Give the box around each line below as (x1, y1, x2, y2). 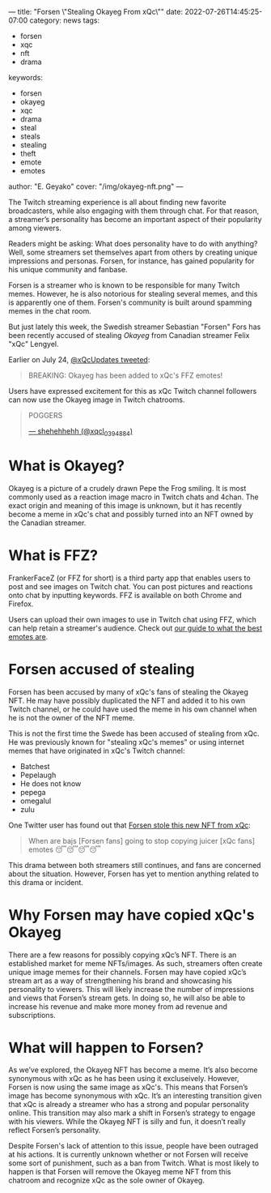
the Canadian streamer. (8, 518, 87, 528)
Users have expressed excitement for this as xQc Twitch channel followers (8, 387, 257, 396)
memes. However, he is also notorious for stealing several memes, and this (8, 289, 258, 298)
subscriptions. (8, 1010, 57, 1020)
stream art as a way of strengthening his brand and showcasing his (8, 976, 232, 986)
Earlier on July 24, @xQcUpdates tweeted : (8, 355, 150, 364)
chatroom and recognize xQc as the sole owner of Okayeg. (8, 1175, 205, 1186)
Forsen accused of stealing (8, 660, 196, 678)
